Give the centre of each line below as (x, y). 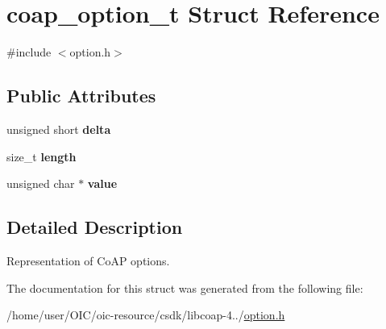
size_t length (42, 156)
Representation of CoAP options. (88, 260)
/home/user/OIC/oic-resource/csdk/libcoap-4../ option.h (146, 315)
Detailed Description (95, 227)
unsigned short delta (59, 129)
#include (29, 52)
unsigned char (41, 183)
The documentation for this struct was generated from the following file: (185, 287)
